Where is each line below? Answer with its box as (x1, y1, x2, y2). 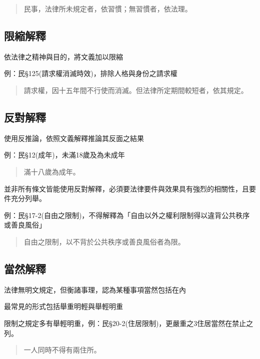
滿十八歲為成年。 (23, 166, 80, 176)
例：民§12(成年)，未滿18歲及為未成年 (4, 149, 125, 160)
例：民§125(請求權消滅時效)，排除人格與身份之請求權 (4, 68, 177, 78)
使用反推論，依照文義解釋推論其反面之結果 (4, 132, 144, 143)
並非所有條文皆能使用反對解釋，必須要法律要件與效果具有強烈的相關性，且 (4, 183, 249, 193)
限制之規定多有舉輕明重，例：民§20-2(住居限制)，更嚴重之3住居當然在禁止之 (4, 317, 253, 328)
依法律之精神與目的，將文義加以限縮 (4, 51, 123, 61)
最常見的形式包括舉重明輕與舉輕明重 (4, 301, 123, 311)
